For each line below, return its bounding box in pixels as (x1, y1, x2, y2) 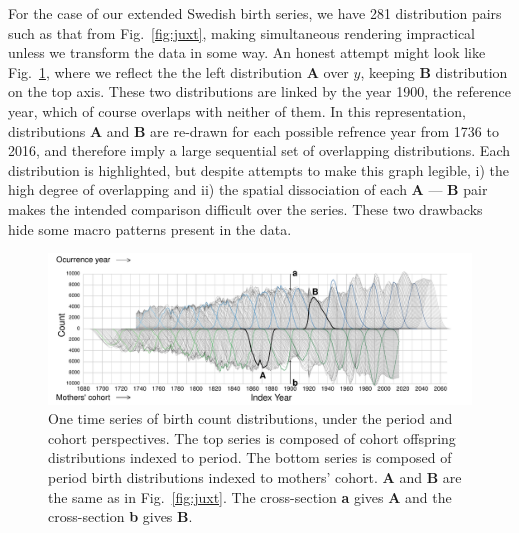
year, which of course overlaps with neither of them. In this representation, (8, 100, 466, 121)
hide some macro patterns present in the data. (8, 218, 292, 239)
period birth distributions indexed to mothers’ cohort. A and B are (48, 467, 462, 488)
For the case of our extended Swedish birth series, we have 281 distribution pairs (8, 3, 502, 23)
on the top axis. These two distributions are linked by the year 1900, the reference (8, 81, 511, 102)
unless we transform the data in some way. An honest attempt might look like (8, 42, 486, 63)
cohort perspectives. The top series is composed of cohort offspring (48, 427, 456, 448)
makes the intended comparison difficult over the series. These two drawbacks (8, 198, 483, 219)
